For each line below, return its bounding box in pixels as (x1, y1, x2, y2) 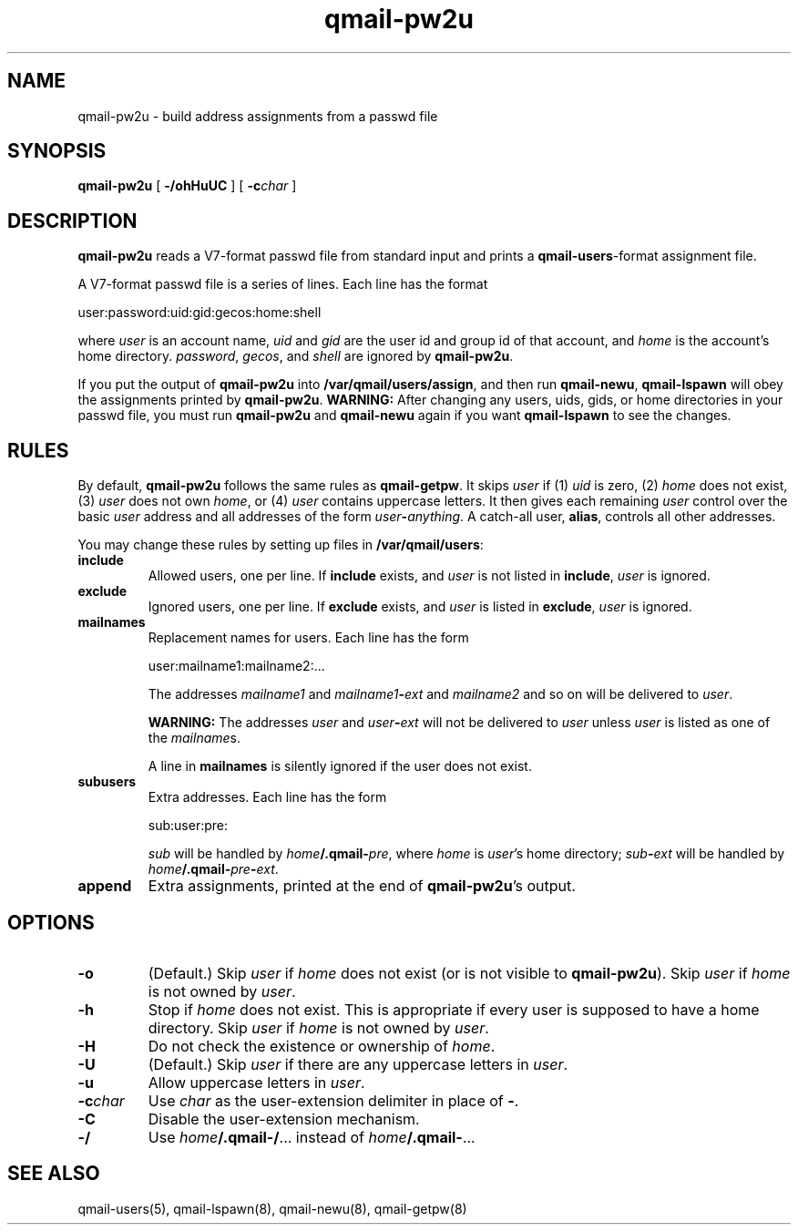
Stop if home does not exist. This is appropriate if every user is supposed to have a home (148, 1000, 760, 1019)
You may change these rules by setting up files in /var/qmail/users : (77, 537, 484, 553)
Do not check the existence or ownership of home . (148, 1036, 496, 1055)
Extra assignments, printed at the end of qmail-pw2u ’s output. (148, 877, 576, 896)
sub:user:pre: (148, 817, 229, 834)
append (77, 877, 132, 896)
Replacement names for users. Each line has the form (148, 630, 469, 646)
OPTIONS (7, 910, 95, 934)
